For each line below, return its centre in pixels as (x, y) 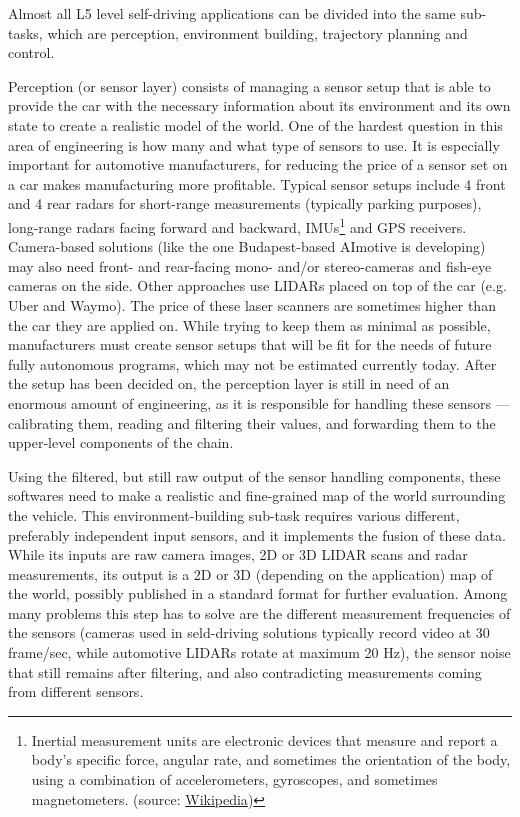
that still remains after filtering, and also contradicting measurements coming (245, 671)
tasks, (25, 32)
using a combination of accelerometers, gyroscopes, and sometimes (234, 779)
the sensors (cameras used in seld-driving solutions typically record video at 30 (249, 632)
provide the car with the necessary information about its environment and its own (259, 105)
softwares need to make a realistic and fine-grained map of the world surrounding (257, 495)
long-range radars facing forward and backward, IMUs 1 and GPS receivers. (237, 225)
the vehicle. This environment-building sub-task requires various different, (234, 514)
